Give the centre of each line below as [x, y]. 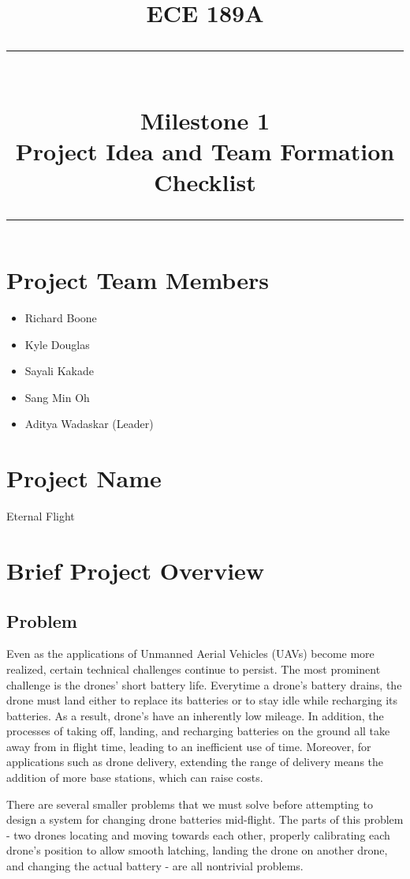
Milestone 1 [205, 120]
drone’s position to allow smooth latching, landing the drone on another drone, [197, 850]
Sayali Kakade [59, 371]
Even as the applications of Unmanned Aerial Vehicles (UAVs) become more [190, 654]
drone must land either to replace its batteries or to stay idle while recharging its [202, 700]
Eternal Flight [41, 516]
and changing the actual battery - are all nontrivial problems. [155, 866]
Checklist [205, 181]
